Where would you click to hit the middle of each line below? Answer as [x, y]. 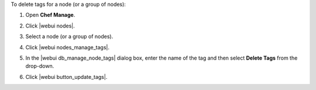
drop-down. [40, 66]
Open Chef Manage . [50, 15]
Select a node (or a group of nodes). [69, 37]
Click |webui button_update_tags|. [66, 77]
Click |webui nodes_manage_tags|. [68, 47]
